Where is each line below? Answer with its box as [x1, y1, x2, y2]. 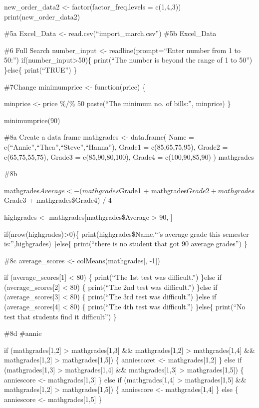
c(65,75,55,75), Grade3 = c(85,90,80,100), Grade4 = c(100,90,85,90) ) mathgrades [4, 151, 254, 162]
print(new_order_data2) [4, 11, 80, 22]
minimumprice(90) [4, 115, 60, 125]
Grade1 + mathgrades [119, 185, 187, 195]
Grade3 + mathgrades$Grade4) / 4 [4, 195, 112, 205]
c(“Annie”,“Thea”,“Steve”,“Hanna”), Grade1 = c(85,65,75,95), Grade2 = [4, 141, 228, 152]
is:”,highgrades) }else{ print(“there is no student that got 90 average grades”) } [4, 238, 248, 249]
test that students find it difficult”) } [4, 311, 117, 321]
